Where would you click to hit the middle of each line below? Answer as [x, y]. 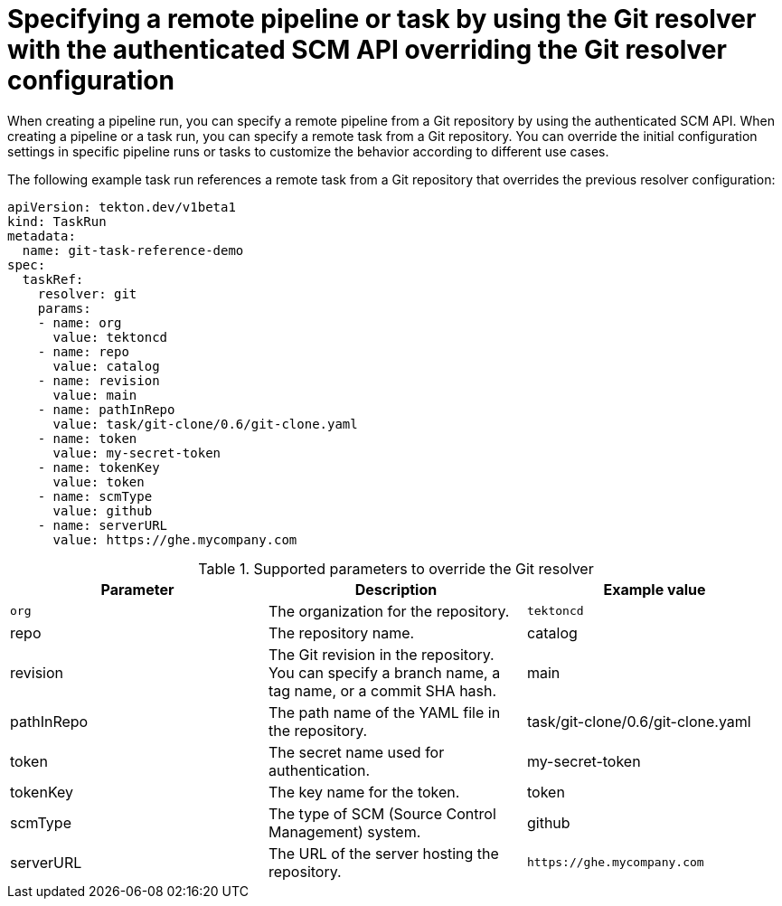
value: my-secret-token [137, 453]
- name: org [80, 322]
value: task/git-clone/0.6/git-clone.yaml [205, 424]
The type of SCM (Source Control [382, 813]
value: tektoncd [110, 337]
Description [396, 589]
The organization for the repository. [389, 611]
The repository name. [341, 632]
